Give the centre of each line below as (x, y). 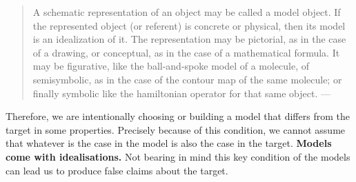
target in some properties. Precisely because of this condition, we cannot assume (176, 129)
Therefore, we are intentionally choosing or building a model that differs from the (178, 116)
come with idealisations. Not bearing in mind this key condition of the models (178, 156)
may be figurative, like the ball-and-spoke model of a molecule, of (171, 66)
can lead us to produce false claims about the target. (117, 170)
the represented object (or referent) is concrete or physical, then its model (189, 25)
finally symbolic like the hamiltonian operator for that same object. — (181, 93)
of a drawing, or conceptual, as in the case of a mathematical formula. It (186, 52)
